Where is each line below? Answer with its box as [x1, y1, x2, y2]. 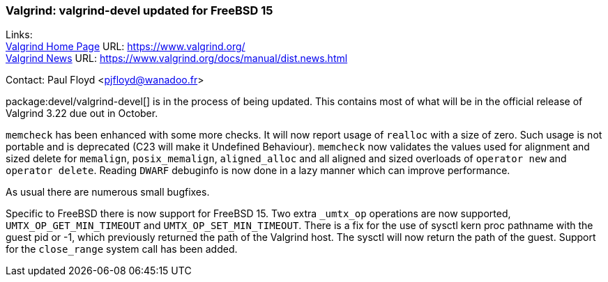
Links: [6, 29, 33, 41]
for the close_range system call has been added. [6, 243, 238, 256]
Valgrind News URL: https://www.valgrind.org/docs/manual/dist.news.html [6, 52, 348, 65]
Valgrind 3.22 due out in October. [6, 107, 158, 120]
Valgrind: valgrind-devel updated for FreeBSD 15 [6, 3, 273, 17]
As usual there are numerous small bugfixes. [6, 186, 210, 198]
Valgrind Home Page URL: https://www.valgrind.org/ [6, 40, 245, 53]
